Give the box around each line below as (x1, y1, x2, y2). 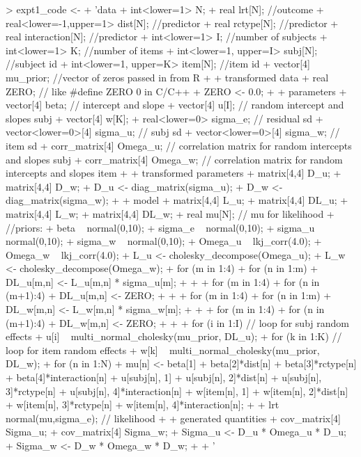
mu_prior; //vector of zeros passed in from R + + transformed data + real (6, 70, 329, 84)
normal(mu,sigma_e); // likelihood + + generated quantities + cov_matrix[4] (6, 410, 341, 425)
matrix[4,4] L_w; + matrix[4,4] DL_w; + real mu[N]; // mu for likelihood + (6, 206, 335, 221)
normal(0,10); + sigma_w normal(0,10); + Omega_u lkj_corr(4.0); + (6, 234, 322, 248)
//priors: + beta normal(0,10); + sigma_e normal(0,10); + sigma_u (6, 220, 315, 234)
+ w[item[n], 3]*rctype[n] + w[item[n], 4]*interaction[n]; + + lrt (6, 397, 279, 412)
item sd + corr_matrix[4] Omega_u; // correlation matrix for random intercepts (6, 138, 352, 152)
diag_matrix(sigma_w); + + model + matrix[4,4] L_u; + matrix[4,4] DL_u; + (6, 193, 348, 207)
